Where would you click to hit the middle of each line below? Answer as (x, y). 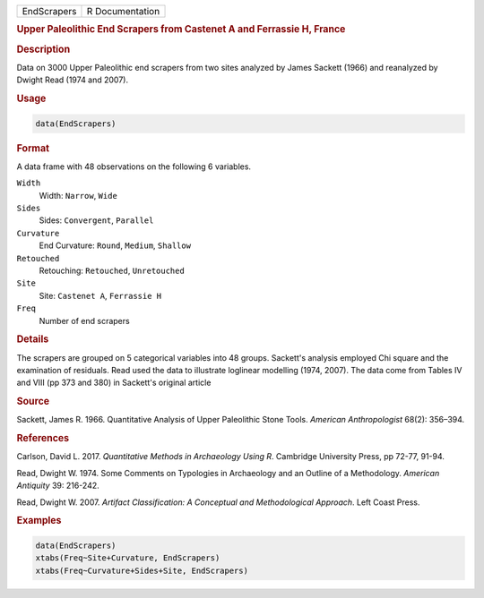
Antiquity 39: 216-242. (58, 486)
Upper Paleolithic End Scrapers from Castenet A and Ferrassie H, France (181, 30)
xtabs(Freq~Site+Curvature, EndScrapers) (128, 558)
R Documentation (123, 11)
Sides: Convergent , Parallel (96, 220)
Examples (39, 521)
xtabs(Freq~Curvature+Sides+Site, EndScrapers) (142, 570)
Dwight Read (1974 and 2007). (73, 80)
